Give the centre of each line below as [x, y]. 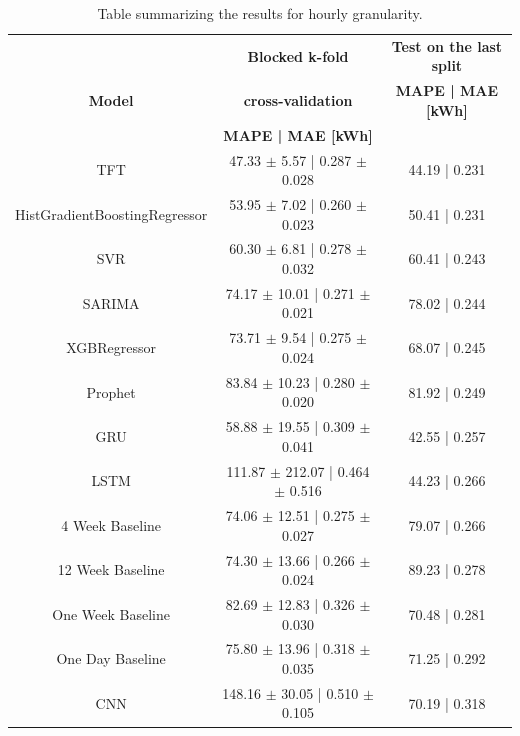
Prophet [111, 391]
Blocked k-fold [298, 55]
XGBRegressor [111, 347]
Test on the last [447, 45]
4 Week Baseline [111, 524]
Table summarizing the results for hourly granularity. [260, 13]
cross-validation [298, 100]
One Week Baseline [111, 613]
